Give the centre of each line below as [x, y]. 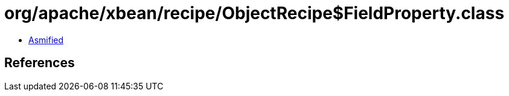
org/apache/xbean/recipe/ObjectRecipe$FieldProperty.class [255, 13]
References [40, 63]
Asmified [46, 40]
